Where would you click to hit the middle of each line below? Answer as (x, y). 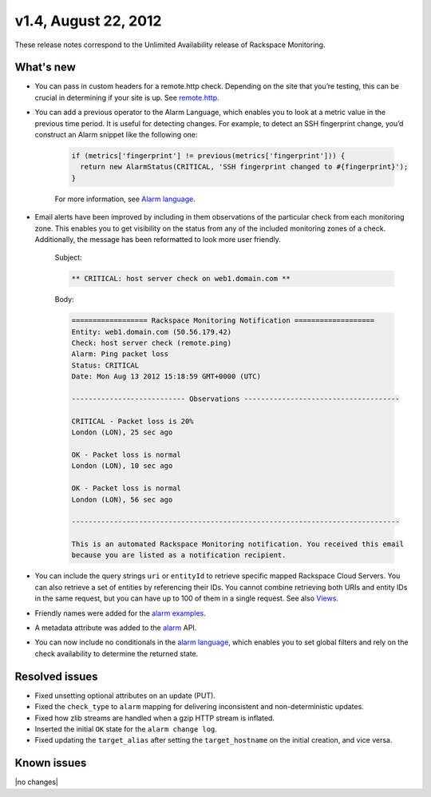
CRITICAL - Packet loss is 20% (133, 421)
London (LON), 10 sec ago (122, 466)
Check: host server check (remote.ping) (151, 343)
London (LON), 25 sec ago (122, 432)
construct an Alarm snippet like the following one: (117, 135)
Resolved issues (57, 676)
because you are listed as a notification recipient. (179, 555)
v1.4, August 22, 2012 (88, 21)
